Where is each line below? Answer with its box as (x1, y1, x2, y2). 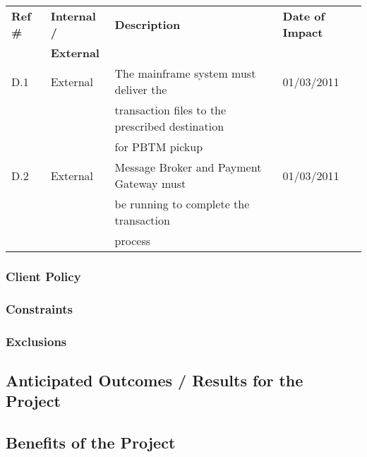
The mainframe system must (114, 65, 256, 81)
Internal (50, 8, 96, 24)
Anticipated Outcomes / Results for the (6, 369, 303, 391)
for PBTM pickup (114, 138, 203, 155)
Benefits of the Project (6, 432, 176, 453)
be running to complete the (114, 196, 250, 212)
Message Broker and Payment (114, 159, 262, 175)
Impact (282, 24, 323, 40)
